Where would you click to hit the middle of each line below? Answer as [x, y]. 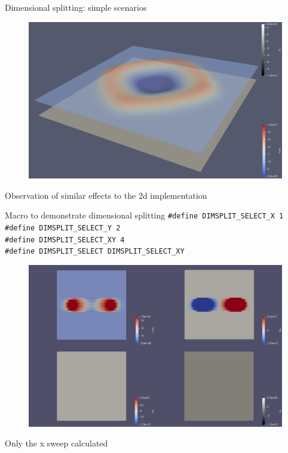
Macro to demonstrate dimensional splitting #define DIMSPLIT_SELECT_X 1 [144, 215]
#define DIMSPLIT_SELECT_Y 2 [63, 228]
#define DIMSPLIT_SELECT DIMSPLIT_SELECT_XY [95, 252]
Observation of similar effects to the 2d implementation [106, 195]
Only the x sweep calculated [56, 443]
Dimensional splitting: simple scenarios [76, 7]
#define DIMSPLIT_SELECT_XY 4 [65, 240]
